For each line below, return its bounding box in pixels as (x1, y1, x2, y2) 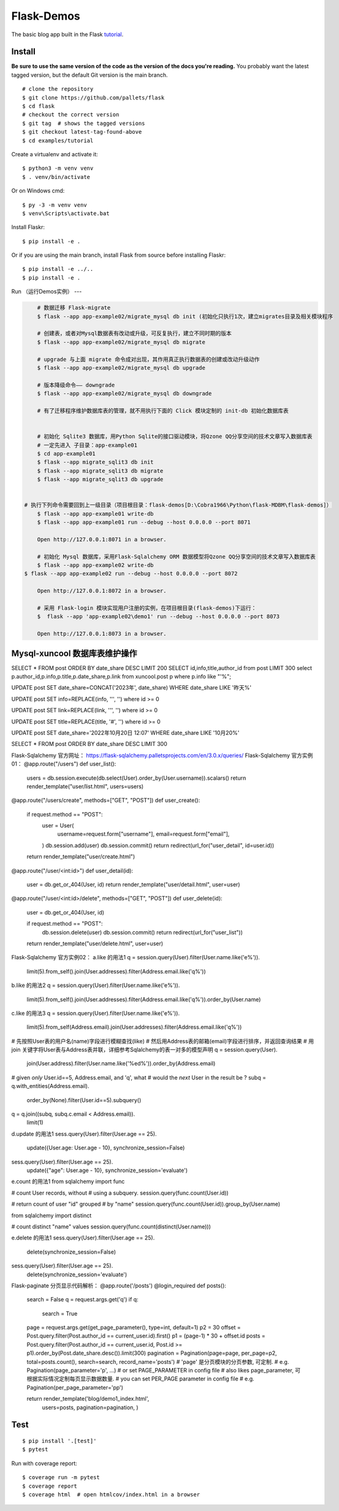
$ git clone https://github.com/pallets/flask (22, 94, 165, 101)
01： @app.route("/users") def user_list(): (11, 760, 116, 767)
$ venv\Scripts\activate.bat (22, 210, 110, 217)
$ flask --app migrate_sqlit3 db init (37, 459, 154, 466)
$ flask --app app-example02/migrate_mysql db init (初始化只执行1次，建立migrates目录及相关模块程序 (37, 313, 333, 320)
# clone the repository (22, 86, 94, 93)
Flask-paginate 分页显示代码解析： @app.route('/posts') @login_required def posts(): (11, 1282, 227, 1289)
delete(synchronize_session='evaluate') (26, 1271, 128, 1278)
